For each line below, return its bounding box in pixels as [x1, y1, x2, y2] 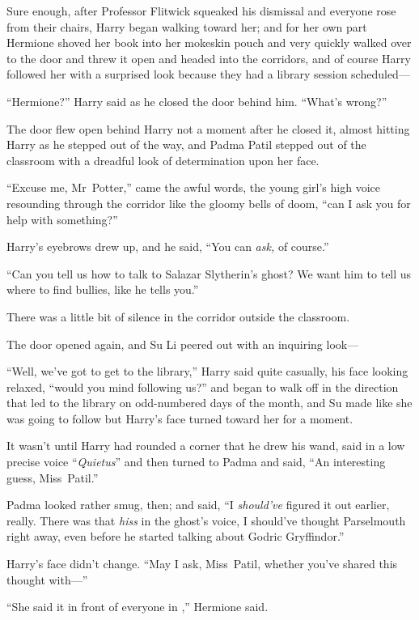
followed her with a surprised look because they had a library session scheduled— [6, 66, 410, 83]
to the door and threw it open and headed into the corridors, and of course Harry [6, 49, 411, 66]
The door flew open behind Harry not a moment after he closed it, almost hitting [6, 120, 410, 137]
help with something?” [6, 210, 118, 227]
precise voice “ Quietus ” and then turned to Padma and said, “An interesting [6, 453, 386, 470]
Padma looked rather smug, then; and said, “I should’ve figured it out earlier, [6, 496, 390, 513]
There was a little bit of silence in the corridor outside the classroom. [6, 308, 350, 325]
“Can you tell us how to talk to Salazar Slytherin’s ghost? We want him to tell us [6, 265, 412, 282]
